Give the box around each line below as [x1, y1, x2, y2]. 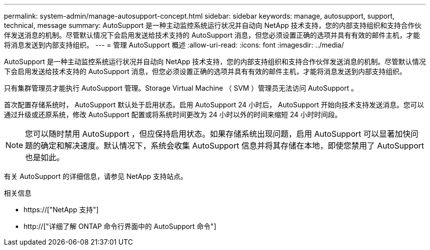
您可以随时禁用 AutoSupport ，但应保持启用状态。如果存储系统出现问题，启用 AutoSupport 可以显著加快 [25, 129, 411, 139]
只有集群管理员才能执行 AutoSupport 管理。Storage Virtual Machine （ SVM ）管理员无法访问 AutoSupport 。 [4, 84, 358, 92]
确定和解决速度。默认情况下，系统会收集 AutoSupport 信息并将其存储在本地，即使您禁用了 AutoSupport [41, 141, 424, 150]
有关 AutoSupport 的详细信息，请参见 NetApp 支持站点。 [4, 172, 188, 180]
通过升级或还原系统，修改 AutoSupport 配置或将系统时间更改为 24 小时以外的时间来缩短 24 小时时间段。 [4, 110, 342, 119]
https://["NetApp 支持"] [24, 205, 99, 214]
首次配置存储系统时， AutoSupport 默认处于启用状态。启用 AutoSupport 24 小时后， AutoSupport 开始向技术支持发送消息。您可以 [4, 100, 424, 109]
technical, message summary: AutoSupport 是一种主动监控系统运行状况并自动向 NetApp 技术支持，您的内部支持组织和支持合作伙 [4, 21, 422, 29]
